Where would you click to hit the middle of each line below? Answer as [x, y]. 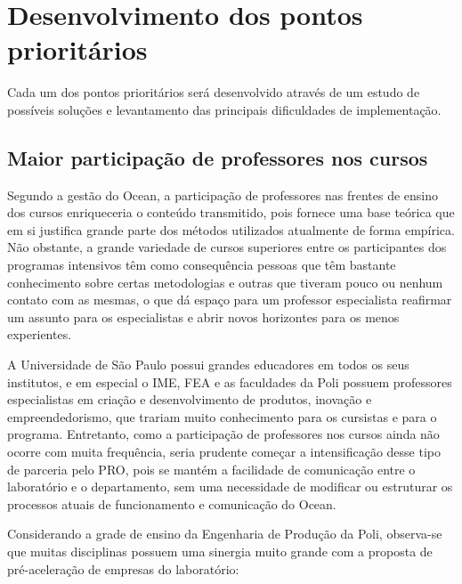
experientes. [40, 334]
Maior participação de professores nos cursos [218, 157]
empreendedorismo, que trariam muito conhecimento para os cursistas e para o [222, 416]
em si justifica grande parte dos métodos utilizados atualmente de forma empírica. [231, 229]
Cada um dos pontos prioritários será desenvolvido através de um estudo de [214, 92]
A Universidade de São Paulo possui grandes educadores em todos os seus [208, 365]
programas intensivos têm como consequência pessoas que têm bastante [202, 265]
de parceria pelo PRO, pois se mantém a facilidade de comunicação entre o [211, 469]
